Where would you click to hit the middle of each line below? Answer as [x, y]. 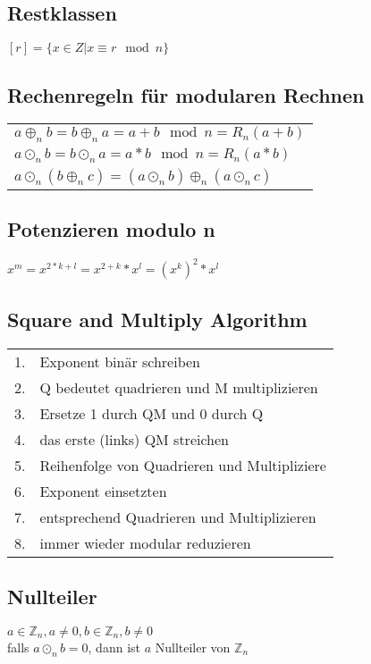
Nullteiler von [193, 647]
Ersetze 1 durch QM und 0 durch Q [152, 413]
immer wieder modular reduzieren [145, 542]
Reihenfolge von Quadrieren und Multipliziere [183, 465]
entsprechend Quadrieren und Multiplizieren [178, 517]
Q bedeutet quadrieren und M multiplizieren [179, 387]
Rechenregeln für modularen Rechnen [186, 94]
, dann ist [114, 647]
